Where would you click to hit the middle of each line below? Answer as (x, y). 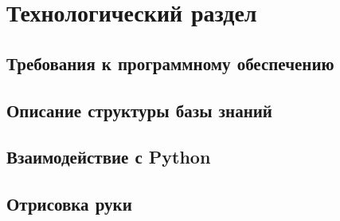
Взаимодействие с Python (109, 157)
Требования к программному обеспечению (170, 63)
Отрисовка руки (69, 204)
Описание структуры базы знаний (139, 110)
